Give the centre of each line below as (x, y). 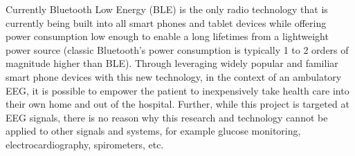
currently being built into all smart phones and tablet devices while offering (166, 22)
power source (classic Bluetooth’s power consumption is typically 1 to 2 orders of (177, 49)
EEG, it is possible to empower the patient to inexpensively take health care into (177, 90)
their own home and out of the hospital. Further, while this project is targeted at (177, 104)
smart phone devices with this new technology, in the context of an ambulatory (174, 76)
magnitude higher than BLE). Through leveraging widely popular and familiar (172, 63)
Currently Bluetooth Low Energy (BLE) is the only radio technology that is (167, 9)
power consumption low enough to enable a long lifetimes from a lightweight (167, 36)
